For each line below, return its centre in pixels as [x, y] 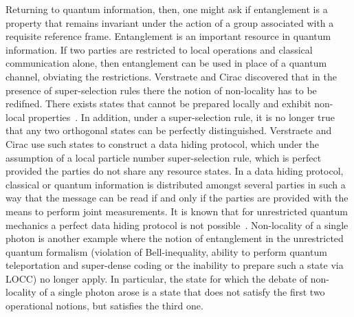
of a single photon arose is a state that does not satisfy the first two [182, 292]
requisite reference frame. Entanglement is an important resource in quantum [168, 36]
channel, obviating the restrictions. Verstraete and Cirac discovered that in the [171, 76]
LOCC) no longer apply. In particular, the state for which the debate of [157, 278]
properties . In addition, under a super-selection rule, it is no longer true [181, 117]
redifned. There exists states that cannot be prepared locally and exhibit [158, 103]
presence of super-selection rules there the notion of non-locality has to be [161, 90]
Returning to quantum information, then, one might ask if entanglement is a [167, 9]
